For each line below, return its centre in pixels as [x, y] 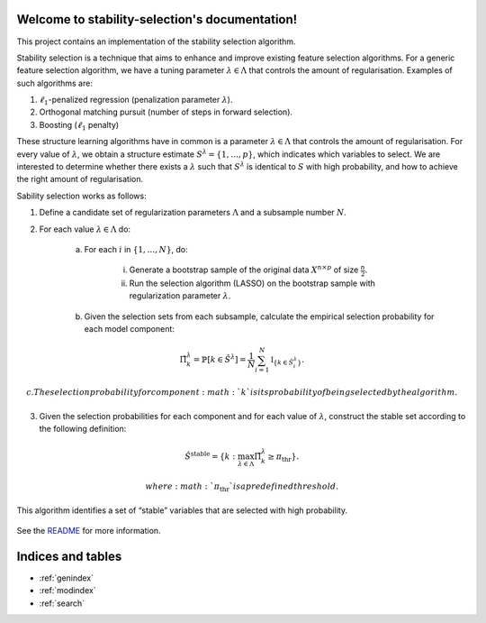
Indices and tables [69, 556]
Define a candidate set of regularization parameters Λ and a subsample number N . [193, 213]
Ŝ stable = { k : [210, 456]
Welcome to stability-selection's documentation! [157, 19]
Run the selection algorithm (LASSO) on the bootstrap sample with [252, 283]
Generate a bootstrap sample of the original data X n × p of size [244, 269]
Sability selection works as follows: [82, 196]
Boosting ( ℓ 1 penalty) [79, 126]
